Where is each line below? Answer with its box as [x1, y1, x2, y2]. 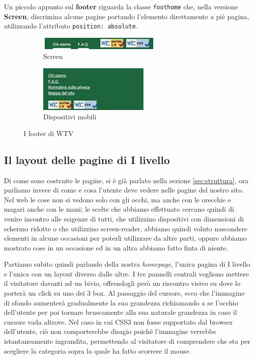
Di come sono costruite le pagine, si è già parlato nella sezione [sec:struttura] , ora [4, 175, 249, 185]
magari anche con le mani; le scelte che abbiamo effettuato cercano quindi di [4, 204, 234, 214]
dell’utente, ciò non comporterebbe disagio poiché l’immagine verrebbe [4, 326, 216, 336]
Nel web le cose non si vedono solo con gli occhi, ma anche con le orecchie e [4, 194, 231, 204]
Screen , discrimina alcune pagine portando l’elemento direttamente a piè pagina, [4, 11, 249, 21]
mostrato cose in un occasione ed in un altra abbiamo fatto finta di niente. [4, 242, 228, 252]
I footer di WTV [24, 128, 74, 138]
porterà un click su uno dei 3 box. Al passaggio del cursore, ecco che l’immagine [4, 288, 245, 298]
